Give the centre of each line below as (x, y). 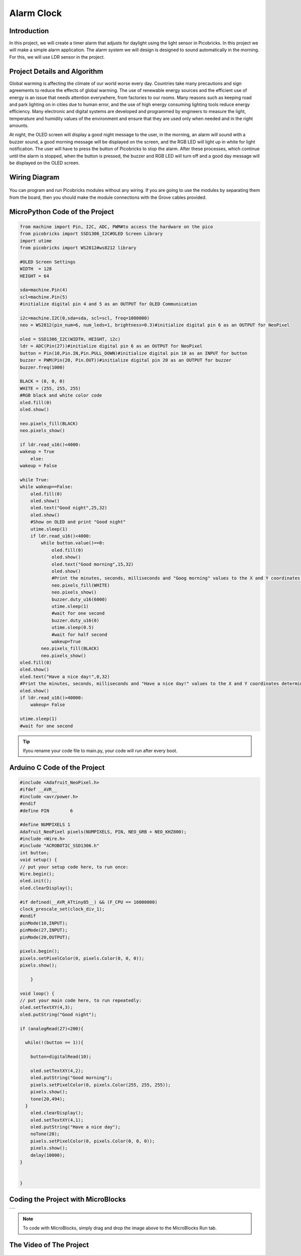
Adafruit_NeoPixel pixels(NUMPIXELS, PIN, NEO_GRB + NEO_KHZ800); (103, 832)
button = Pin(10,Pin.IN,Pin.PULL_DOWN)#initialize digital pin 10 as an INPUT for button (134, 353)
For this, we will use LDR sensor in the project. (57, 57)
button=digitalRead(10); (61, 1057)
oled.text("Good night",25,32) (69, 508)
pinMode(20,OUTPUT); (45, 937)
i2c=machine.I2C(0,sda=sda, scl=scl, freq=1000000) (85, 318)
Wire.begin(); (37, 874)
